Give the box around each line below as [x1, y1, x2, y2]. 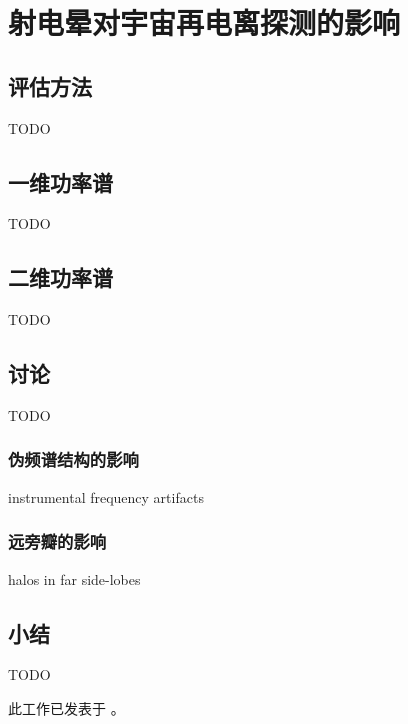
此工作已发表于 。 [8, 697, 125, 718]
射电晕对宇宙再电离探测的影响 [8, 2, 401, 43]
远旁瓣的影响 [8, 529, 107, 554]
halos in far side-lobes [8, 568, 141, 589]
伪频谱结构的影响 [8, 447, 139, 472]
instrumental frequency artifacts [8, 486, 204, 507]
